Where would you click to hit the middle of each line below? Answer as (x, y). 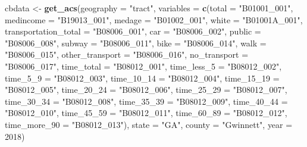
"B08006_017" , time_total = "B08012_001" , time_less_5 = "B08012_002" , (143, 66)
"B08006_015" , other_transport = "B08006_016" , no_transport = (127, 54)
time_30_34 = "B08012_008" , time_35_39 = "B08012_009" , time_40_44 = (146, 101)
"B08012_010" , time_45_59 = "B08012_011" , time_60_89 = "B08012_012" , (146, 113)
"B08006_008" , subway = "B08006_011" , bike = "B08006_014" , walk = (136, 43)
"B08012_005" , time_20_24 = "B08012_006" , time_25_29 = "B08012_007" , (146, 90)
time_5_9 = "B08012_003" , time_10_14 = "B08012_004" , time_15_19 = (142, 78)
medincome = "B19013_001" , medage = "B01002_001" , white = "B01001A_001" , (154, 19)
